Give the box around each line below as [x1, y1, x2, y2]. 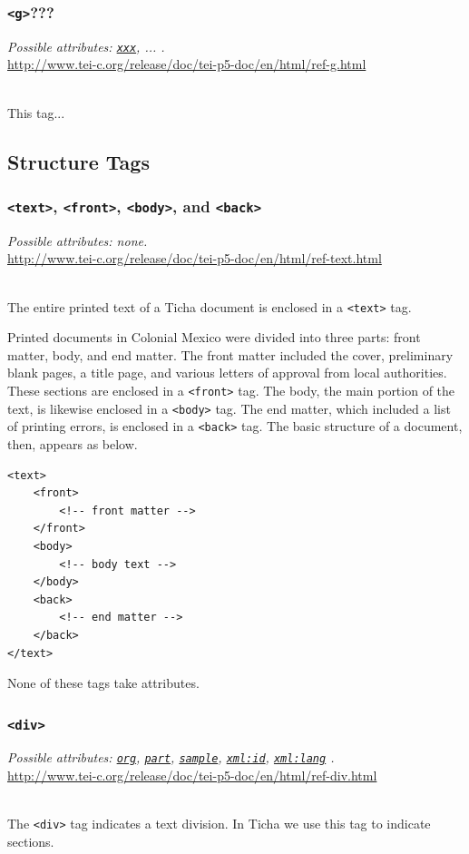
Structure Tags [7, 147, 150, 175]
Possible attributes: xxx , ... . [7, 36, 165, 55]
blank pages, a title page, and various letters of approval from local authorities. [7, 363, 447, 382]
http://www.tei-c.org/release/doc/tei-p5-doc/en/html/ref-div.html [7, 766, 377, 785]
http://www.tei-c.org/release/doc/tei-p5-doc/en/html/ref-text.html [7, 249, 382, 268]
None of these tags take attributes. [7, 673, 200, 692]
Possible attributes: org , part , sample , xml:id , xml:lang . [7, 748, 335, 767]
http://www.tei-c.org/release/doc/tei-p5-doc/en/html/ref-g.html [7, 54, 366, 74]
